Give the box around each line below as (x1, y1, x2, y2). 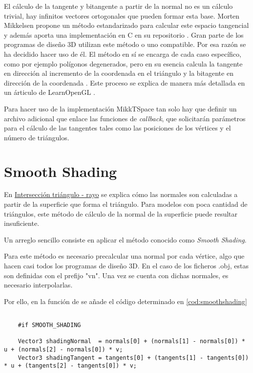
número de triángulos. (4, 132, 69, 142)
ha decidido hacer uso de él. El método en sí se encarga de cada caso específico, (4, 48, 241, 59)
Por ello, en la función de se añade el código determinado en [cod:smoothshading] (4, 296, 247, 306)
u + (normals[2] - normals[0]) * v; (4, 346, 123, 353)
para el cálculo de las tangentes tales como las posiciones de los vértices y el (4, 123, 231, 133)
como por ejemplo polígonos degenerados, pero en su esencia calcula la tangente (4, 58, 243, 68)
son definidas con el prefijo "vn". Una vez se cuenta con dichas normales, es (4, 270, 229, 280)
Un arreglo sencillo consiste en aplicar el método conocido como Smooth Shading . (4, 234, 247, 244)
